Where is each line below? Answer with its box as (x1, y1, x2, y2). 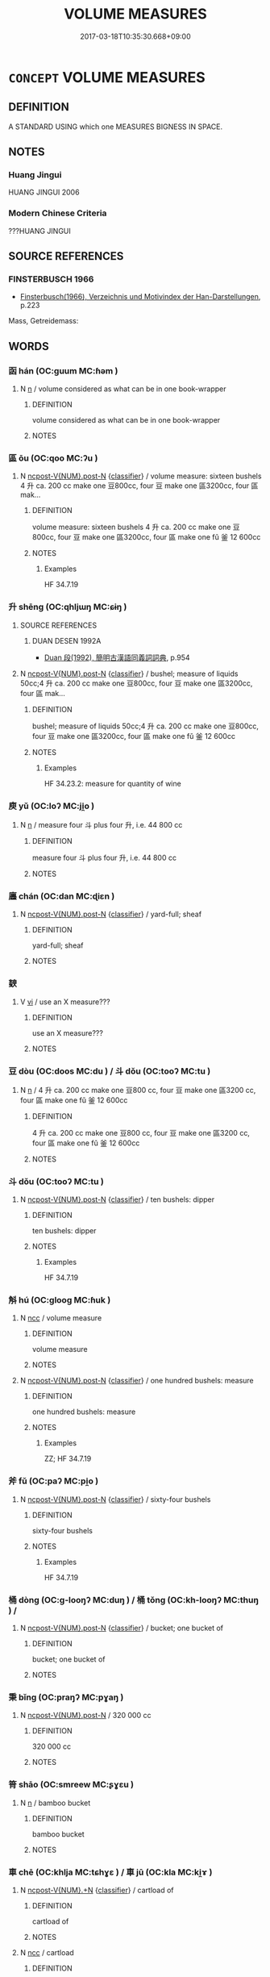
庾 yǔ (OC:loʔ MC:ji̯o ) (8, 800, 95, 811)
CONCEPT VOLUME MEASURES (8, 68, 206, 86)
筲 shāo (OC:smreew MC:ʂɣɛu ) (8, 1779, 135, 1791)
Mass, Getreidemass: (8, 316, 79, 326)
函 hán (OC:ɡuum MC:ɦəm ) (8, 365, 118, 376)
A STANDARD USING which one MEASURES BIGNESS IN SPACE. (8, 122, 223, 131)
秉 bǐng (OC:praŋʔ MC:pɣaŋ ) (8, 1691, 124, 1703)
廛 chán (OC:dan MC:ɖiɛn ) (8, 890, 115, 902)
